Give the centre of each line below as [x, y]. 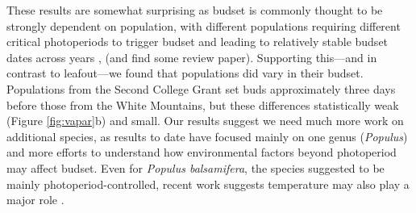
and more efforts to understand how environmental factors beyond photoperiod [202, 152]
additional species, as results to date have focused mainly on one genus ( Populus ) [207, 136]
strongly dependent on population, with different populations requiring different [204, 25]
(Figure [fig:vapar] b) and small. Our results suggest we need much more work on [205, 121]
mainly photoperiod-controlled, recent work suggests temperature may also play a [208, 184]
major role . [35, 200]
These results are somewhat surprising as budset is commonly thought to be [195, 10]
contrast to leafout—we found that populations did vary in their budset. [185, 73]
